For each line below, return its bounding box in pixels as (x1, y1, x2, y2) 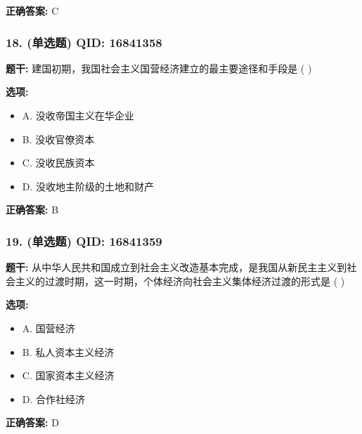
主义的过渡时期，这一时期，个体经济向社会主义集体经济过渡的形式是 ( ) (15, 273, 345, 288)
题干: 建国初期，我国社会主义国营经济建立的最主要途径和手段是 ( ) (6, 60, 312, 75)
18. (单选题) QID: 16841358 (6, 33, 162, 51)
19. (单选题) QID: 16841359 (6, 232, 162, 249)
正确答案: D (6, 415, 59, 430)
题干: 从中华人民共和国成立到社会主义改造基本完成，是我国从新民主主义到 (6, 260, 347, 275)
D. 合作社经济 (22, 391, 86, 406)
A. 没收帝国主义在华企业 (22, 108, 134, 122)
